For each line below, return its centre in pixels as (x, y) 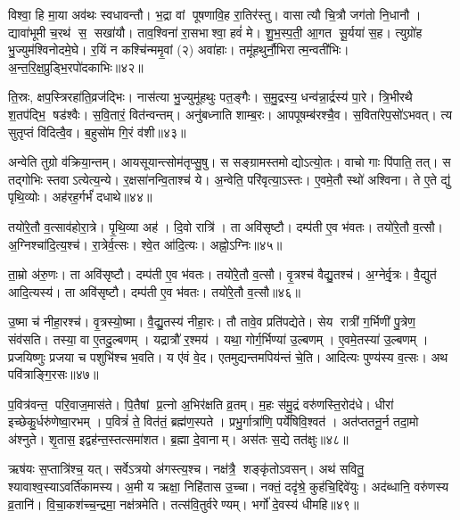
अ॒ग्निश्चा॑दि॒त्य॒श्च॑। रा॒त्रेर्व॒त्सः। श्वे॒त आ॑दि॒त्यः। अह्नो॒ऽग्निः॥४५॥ (145, 244)
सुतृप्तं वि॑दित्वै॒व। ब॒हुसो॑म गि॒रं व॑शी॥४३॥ (97, 132)
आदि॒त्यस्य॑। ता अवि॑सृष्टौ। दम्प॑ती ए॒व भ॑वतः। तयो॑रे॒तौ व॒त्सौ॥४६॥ (154, 291)
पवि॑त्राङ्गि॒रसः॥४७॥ (53, 374)
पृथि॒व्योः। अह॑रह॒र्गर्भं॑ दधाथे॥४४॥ (80, 197)
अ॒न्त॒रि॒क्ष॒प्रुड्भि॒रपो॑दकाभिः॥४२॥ (76, 66)
